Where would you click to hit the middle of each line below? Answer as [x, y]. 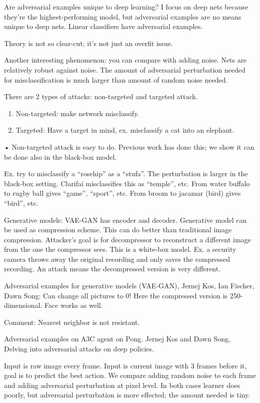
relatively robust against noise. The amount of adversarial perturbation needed [125, 69]
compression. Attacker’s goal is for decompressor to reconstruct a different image [127, 239]
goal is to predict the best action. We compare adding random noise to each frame [130, 375]
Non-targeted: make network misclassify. [77, 113]
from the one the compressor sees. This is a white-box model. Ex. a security [120, 249]
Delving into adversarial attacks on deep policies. [79, 349]
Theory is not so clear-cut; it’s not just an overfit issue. [88, 43]
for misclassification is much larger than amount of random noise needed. [116, 79]
